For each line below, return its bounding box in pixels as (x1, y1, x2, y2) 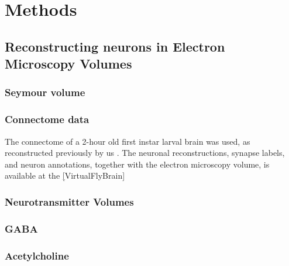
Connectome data (5, 112, 90, 127)
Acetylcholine (5, 248, 69, 262)
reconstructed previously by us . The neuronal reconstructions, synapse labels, (5, 146, 285, 159)
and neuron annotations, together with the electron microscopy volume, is (5, 158, 270, 170)
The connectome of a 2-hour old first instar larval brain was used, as (5, 135, 250, 147)
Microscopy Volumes (5, 54, 132, 73)
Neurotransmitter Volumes (5, 194, 134, 209)
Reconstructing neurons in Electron (5, 37, 225, 55)
